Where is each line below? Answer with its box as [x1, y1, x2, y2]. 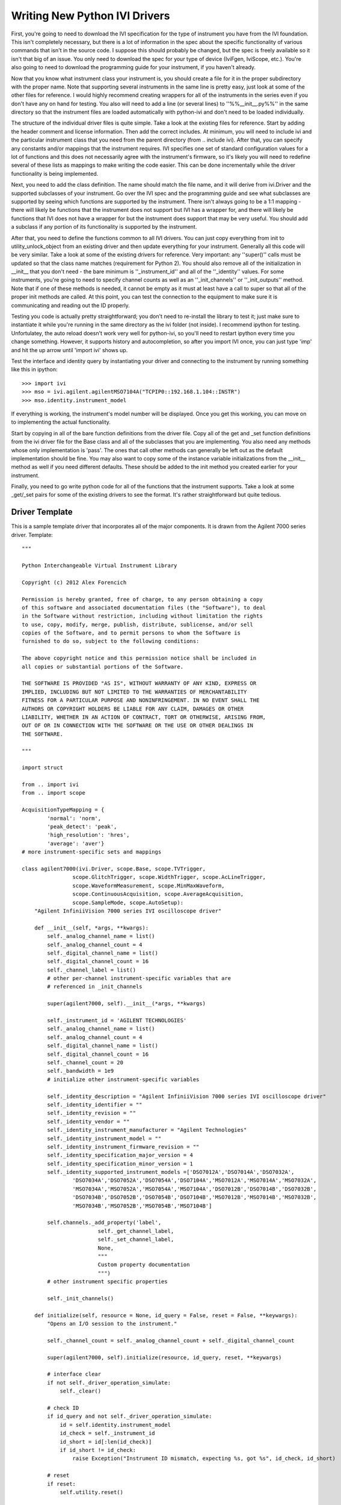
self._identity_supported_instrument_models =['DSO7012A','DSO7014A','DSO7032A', [47, 1168, 295, 1176]
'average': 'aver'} [47, 840, 105, 847]
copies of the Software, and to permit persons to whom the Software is [22, 630, 241, 636]
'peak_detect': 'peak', [47, 824, 117, 830]
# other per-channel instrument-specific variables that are [47, 975, 232, 982]
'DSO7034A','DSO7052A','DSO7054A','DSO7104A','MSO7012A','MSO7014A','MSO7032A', [72, 1177, 317, 1184]
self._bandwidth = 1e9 [47, 1067, 114, 1075]
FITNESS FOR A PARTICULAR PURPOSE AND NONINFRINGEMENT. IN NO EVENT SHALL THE [22, 697, 260, 704]
